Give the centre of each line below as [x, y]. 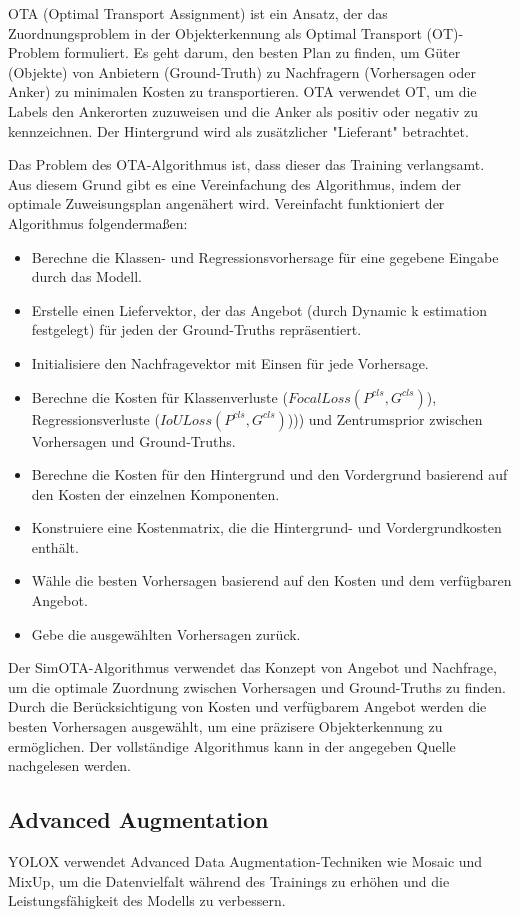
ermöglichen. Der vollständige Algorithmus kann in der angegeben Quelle [232, 745]
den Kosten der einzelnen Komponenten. [155, 493]
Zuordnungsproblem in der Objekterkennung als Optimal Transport [215, 32]
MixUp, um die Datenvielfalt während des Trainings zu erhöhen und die [229, 880]
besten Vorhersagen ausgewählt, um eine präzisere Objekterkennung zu [225, 726]
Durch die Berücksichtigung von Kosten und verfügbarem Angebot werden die [247, 706]
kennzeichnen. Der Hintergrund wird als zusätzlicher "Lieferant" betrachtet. [238, 130]
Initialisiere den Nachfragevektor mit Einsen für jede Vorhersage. [230, 362]
